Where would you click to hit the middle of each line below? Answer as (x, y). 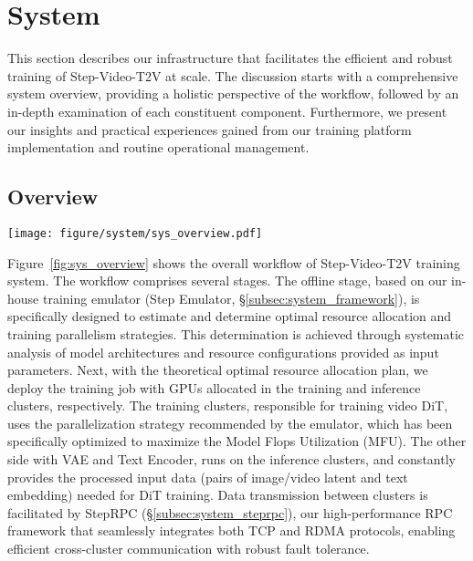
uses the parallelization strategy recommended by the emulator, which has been (230, 423)
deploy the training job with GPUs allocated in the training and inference (214, 387)
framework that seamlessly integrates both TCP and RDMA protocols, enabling (231, 530)
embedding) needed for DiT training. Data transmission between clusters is (218, 495)
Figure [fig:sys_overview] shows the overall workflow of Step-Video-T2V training (234, 262)
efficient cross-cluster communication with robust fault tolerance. (189, 549)
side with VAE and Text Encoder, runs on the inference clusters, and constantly (231, 459)
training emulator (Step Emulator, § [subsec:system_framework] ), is (231, 298)
